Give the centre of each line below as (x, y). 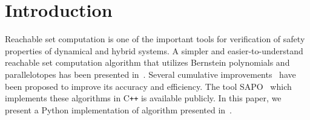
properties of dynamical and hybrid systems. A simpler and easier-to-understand (154, 50)
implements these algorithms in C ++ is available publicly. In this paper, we (143, 98)
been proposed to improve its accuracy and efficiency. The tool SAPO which (148, 86)
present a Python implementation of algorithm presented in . (119, 109)
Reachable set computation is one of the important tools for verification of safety (155, 39)
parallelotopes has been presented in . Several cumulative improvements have (150, 74)
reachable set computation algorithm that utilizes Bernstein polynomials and (147, 62)
